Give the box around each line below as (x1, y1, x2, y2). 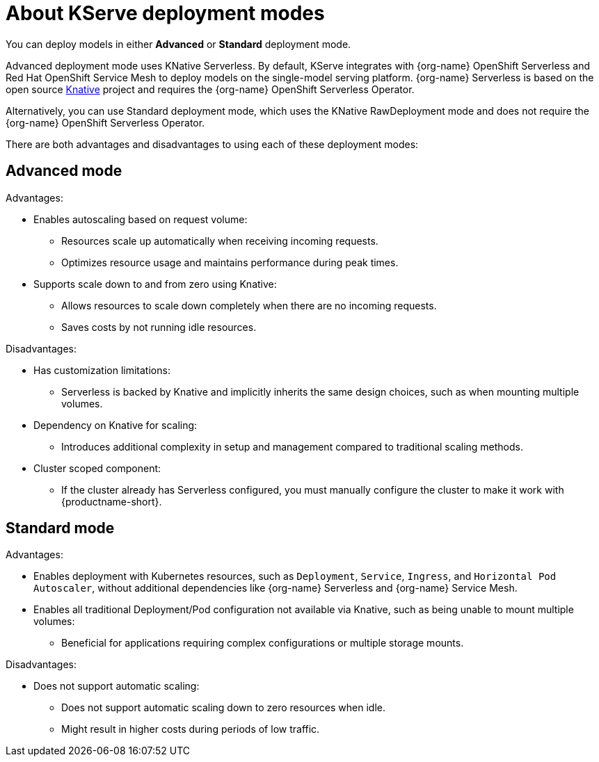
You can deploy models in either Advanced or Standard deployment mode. (6, 38, 351, 50)
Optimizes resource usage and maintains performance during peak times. (61, 256, 399, 268)
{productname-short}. (61, 495, 162, 508)
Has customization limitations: (33, 364, 170, 376)
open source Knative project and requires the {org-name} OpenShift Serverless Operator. (6, 83, 415, 95)
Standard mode (6, 519, 115, 537)
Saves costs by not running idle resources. (61, 321, 257, 333)
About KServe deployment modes (6, 1, 325, 25)
